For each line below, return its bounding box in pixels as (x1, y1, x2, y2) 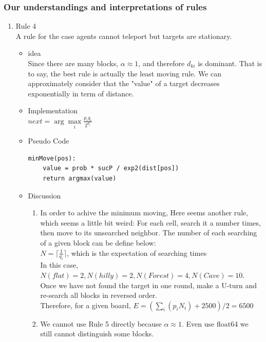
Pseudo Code (28, 135, 69, 146)
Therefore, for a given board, (40, 299, 131, 310)
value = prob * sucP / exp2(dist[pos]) (43, 165, 179, 172)
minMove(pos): (28, 154, 76, 162)
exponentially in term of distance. (28, 88, 134, 98)
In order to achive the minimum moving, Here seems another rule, (40, 207, 249, 218)
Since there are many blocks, (28, 58, 119, 68)
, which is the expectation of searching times (67, 247, 207, 258)
